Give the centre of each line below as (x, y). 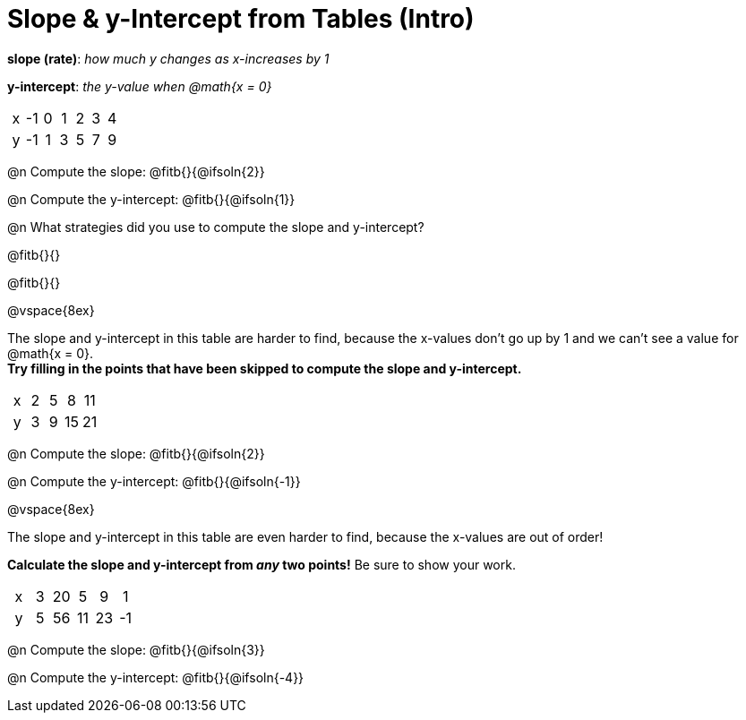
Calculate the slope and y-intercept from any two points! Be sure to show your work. (262, 564)
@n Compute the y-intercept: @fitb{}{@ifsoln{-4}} (156, 677)
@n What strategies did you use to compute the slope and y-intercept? (216, 227)
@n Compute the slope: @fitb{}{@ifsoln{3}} (136, 649)
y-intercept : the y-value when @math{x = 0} (140, 86)
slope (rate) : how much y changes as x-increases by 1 (168, 58)
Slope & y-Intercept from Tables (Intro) (241, 19)
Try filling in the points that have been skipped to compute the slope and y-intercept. (265, 368)
